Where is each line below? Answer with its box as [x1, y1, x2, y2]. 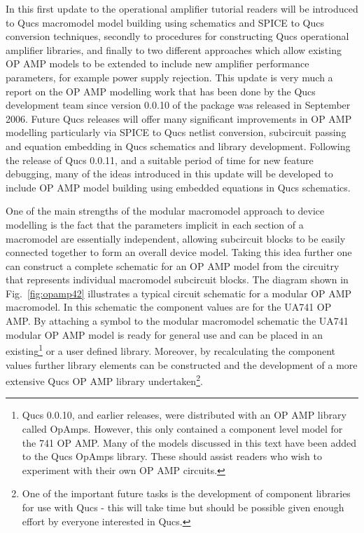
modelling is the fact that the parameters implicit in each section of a [6, 217, 304, 231]
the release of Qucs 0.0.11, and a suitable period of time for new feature [6, 152, 314, 167]
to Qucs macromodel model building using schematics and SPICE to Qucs [6, 15, 325, 29]
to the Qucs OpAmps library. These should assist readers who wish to [22, 449, 323, 464]
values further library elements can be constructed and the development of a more [6, 357, 358, 372]
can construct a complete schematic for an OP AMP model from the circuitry [6, 258, 339, 273]
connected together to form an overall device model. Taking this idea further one [6, 245, 352, 259]
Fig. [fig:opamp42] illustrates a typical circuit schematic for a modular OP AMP [6, 285, 352, 300]
